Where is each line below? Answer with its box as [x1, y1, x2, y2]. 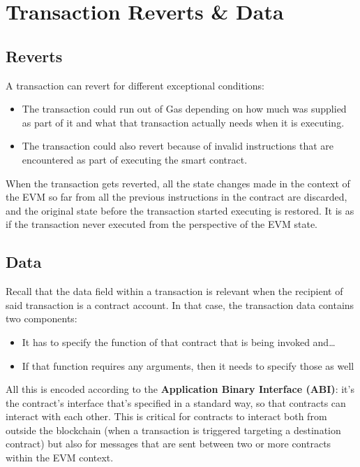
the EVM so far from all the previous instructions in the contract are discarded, [6, 189, 347, 204]
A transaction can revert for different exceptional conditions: [6, 78, 264, 92]
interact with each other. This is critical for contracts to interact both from [6, 409, 327, 424]
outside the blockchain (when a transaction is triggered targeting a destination [6, 422, 341, 437]
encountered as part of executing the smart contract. [22, 152, 248, 166]
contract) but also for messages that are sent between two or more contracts [6, 436, 331, 451]
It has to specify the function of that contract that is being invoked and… [22, 334, 336, 349]
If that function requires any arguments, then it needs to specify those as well [22, 358, 354, 373]
